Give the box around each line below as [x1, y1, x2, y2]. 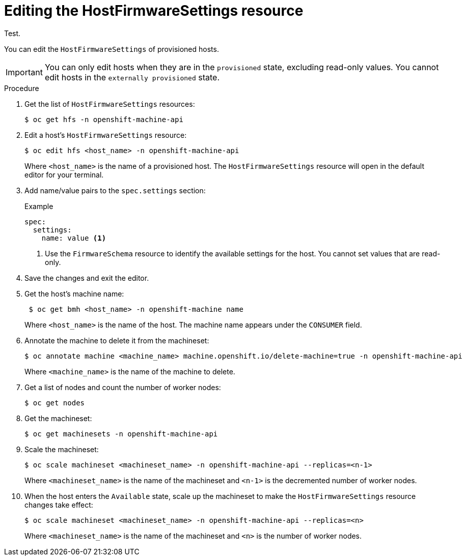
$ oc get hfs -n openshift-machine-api [24, 115, 183, 124]
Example [24, 201, 53, 211]
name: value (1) [41, 233, 106, 242]
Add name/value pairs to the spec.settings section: [24, 186, 206, 195]
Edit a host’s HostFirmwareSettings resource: [24, 130, 187, 139]
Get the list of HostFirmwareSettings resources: [24, 99, 195, 108]
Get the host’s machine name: [24, 289, 124, 298]
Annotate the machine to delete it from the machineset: [24, 336, 209, 345]
